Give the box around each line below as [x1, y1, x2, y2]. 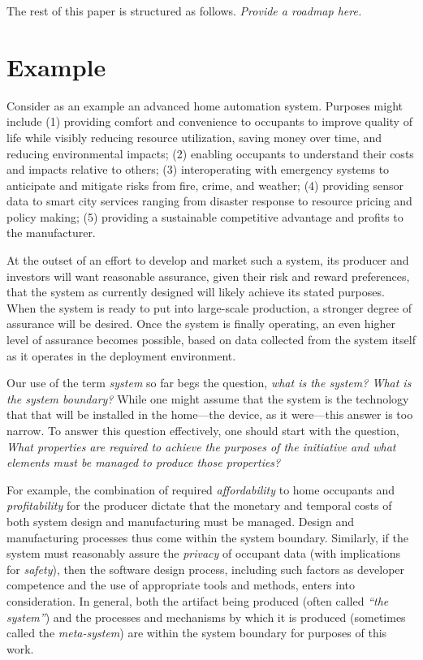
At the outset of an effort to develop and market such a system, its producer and [6, 252, 409, 269]
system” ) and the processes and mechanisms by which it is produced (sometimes [6, 608, 406, 625]
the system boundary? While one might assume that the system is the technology [6, 390, 409, 407]
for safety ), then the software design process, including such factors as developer [6, 560, 405, 577]
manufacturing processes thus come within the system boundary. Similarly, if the [6, 528, 408, 546]
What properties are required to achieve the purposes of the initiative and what [6, 438, 396, 455]
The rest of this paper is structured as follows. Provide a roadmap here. [6, 2, 362, 19]
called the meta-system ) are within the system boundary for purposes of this [6, 624, 387, 641]
